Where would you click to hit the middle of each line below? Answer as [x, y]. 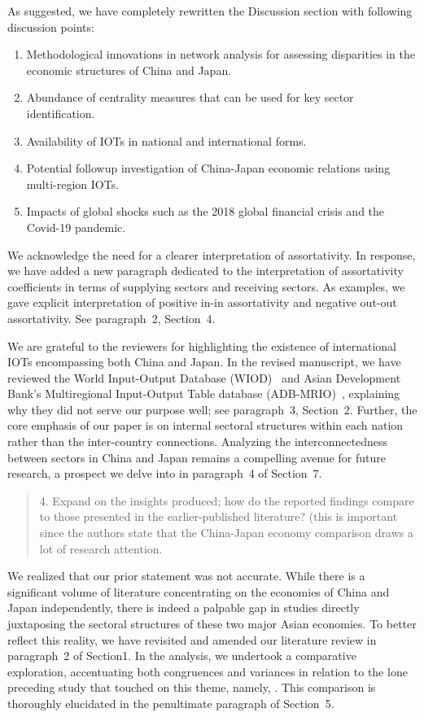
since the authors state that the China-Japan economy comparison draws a [226, 533]
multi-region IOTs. [73, 184]
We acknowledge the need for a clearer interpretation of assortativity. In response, [212, 254]
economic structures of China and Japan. [129, 70]
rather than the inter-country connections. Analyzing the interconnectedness [198, 442]
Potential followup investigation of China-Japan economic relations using [208, 168]
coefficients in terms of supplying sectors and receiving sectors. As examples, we [206, 286]
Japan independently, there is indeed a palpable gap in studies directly [184, 608]
